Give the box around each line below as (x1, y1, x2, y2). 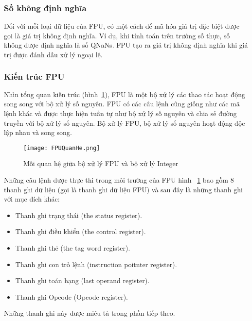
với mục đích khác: (4, 194, 60, 204)
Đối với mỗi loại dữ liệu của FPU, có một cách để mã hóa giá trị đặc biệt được (4, 21, 239, 31)
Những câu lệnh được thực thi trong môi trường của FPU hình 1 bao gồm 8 (4, 175, 234, 185)
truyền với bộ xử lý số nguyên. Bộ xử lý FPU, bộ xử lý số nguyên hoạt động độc (4, 118, 245, 128)
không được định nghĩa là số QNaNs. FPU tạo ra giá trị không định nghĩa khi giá (4, 40, 248, 50)
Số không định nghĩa (4, 1, 87, 14)
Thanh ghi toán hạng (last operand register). (15, 275, 150, 286)
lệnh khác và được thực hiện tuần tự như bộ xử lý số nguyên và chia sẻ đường (4, 108, 237, 118)
